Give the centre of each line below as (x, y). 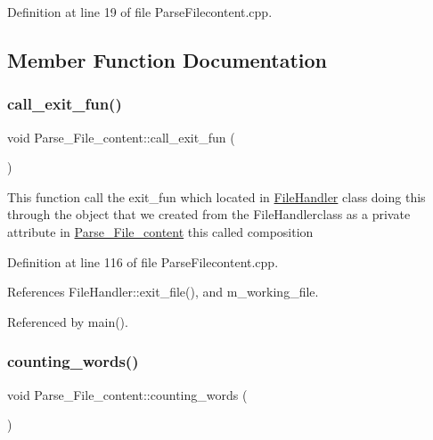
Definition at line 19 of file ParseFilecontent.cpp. (140, 12)
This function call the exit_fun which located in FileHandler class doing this (216, 196)
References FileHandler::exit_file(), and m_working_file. (163, 292)
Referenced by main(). (68, 321)
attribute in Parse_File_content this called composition (160, 231)
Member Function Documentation (167, 59)
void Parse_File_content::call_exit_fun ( (121, 137)
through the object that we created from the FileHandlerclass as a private (209, 214)
